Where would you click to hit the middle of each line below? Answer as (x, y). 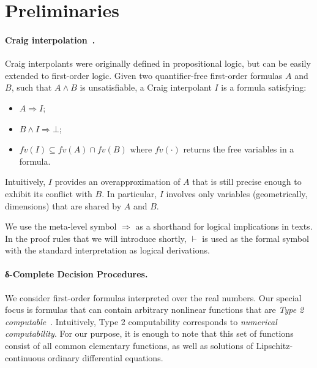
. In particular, (129, 193)
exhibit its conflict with (49, 193)
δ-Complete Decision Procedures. (76, 274)
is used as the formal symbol (255, 238)
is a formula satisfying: (264, 87)
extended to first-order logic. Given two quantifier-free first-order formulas (144, 75)
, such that (32, 87)
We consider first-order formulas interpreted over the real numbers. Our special (153, 297)
